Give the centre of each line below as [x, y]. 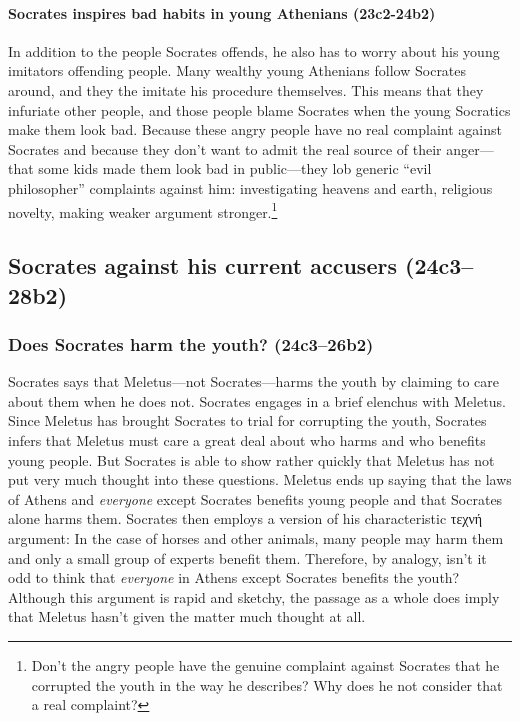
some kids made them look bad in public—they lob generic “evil [235, 168]
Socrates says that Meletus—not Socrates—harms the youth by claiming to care [253, 381]
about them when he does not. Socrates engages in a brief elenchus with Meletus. [257, 400]
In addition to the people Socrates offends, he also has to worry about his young [254, 50]
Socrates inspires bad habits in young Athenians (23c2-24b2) [222, 12]
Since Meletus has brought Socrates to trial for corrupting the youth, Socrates [247, 420]
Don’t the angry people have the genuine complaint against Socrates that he [265, 664]
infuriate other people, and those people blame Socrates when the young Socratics [259, 109]
